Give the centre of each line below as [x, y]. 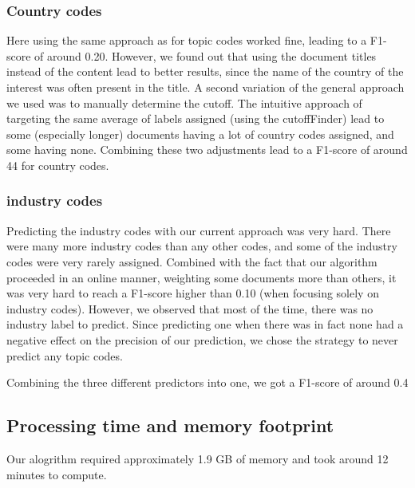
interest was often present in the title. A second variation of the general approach [206, 87]
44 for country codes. [58, 165]
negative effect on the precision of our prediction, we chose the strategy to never [202, 339]
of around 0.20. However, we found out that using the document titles [206, 55]
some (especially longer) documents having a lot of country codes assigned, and [200, 134]
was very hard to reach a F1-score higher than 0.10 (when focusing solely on [193, 293]
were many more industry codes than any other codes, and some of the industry [202, 246]
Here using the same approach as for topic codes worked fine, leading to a [187, 40]
